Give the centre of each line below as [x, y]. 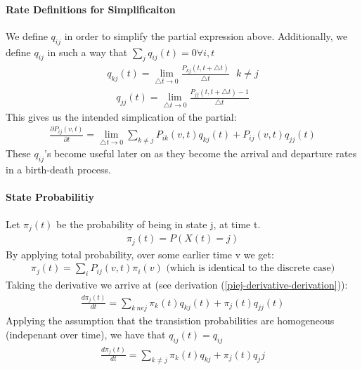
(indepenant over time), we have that [86, 334]
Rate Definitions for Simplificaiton [91, 9]
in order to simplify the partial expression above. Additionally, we [206, 35]
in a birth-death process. [58, 170]
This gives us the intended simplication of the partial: [121, 116]
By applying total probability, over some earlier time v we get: [140, 254]
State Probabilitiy [50, 197]
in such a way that [88, 52]
